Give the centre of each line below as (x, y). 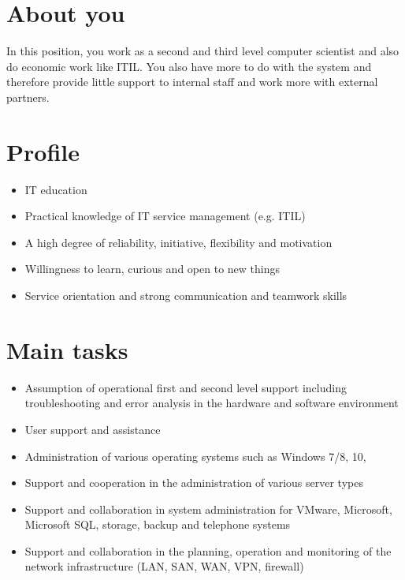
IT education (56, 189)
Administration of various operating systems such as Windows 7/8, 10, (195, 456)
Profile (43, 151)
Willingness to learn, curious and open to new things (152, 269)
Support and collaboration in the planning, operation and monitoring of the (208, 550)
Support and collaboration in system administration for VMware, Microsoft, (208, 509)
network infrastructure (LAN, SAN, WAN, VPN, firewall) (164, 566)
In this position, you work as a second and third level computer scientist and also (203, 51)
